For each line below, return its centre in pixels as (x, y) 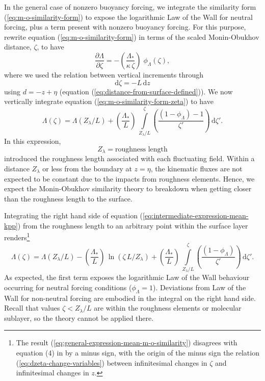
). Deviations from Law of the (199, 287)
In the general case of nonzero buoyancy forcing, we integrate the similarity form (130, 7)
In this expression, (33, 141)
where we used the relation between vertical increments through (104, 74)
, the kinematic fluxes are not (196, 168)
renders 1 (17, 237)
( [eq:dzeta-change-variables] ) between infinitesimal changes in (112, 362)
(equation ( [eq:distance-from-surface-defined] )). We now (146, 91)
